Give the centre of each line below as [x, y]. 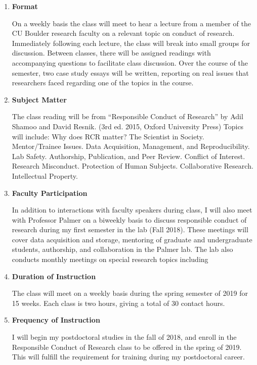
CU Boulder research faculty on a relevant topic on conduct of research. [123, 33]
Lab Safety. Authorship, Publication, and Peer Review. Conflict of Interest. [128, 156]
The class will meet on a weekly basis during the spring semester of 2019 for [130, 293]
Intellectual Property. [45, 175]
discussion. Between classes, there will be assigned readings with [111, 53]
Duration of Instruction [54, 276]
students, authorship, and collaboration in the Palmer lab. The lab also [122, 249]
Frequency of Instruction [56, 320]
